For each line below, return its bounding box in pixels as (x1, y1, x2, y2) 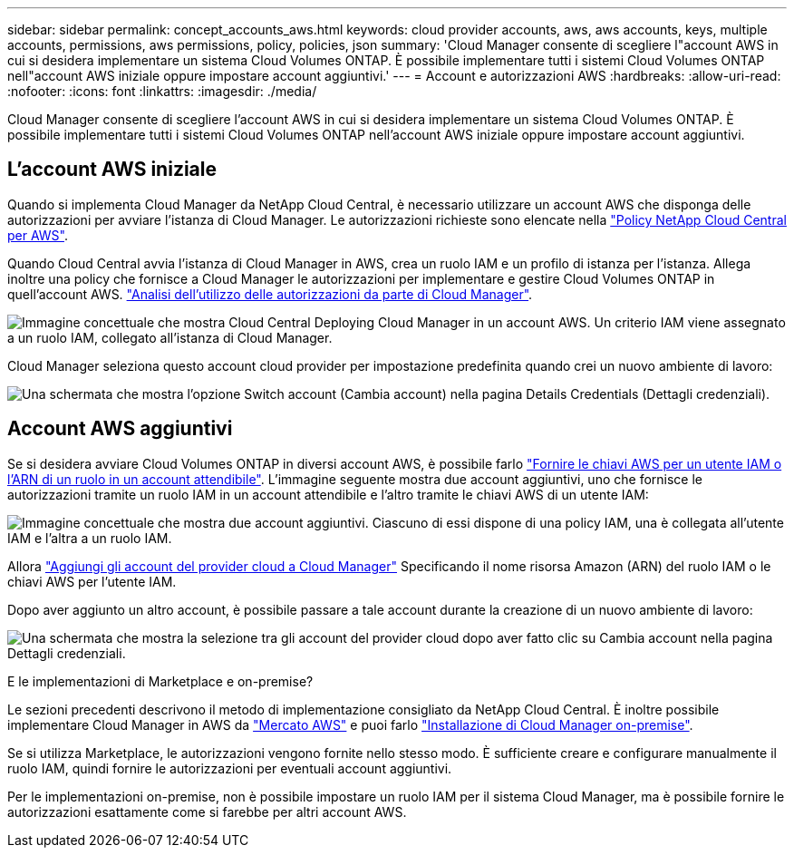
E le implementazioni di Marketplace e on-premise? (7, 673, 314, 689)
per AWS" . (7, 227, 69, 243)
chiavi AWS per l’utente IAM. (7, 573, 177, 589)
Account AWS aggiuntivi (7, 417, 233, 441)
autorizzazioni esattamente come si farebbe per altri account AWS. (7, 803, 407, 820)
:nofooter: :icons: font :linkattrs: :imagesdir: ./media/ (7, 83, 317, 99)
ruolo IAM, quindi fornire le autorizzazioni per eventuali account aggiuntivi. (7, 760, 452, 776)
